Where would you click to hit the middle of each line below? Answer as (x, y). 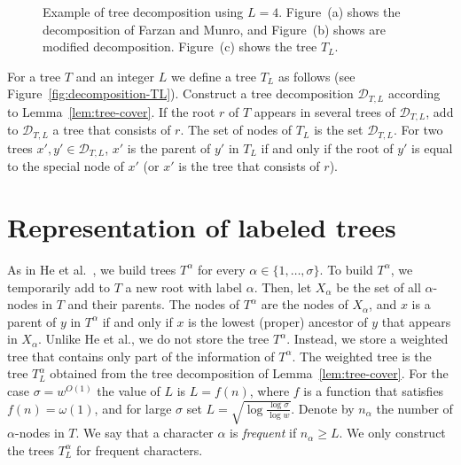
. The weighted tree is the (362, 356)
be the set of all (379, 287)
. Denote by (323, 408)
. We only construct (392, 433)
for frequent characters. (139, 449)
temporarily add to (59, 287)
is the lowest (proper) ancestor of (278, 321)
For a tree (34, 76)
